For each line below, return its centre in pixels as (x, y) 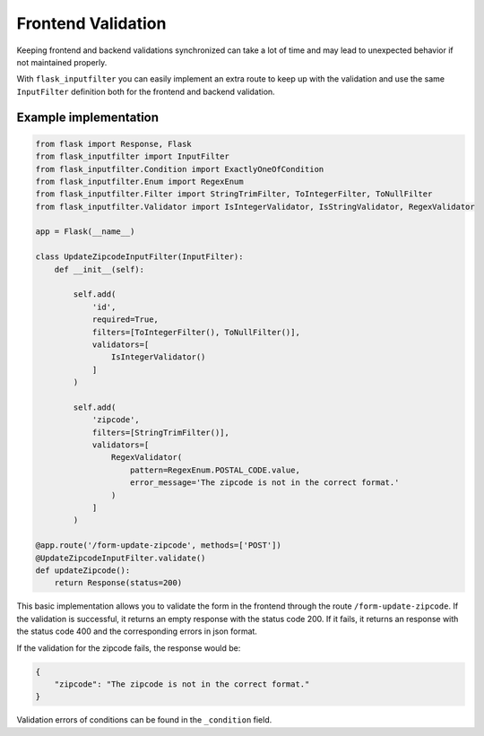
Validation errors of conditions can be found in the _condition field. (144, 720)
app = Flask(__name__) (85, 232)
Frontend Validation (91, 23)
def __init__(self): (99, 269)
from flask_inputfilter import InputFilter (133, 156)
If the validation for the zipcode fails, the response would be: (129, 648)
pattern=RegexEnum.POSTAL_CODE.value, (215, 470)
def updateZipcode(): (83, 571)
